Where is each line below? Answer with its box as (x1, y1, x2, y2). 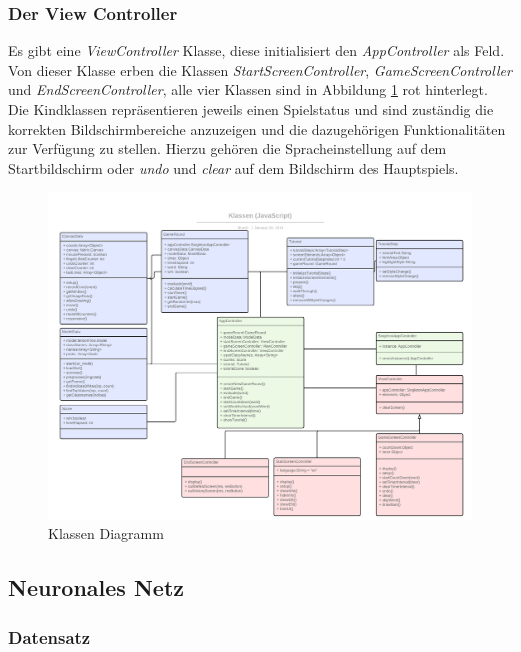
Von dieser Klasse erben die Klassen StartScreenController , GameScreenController (8, 59, 512, 80)
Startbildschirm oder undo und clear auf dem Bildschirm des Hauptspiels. (8, 157, 459, 178)
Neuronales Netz (8, 572, 185, 603)
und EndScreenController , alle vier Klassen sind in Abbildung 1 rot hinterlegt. (8, 79, 488, 100)
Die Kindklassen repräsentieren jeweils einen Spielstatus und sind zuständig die (8, 99, 494, 119)
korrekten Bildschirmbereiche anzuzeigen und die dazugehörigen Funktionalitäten (8, 118, 506, 139)
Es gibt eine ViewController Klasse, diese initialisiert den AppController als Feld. (8, 40, 505, 61)
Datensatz (8, 624, 91, 649)
